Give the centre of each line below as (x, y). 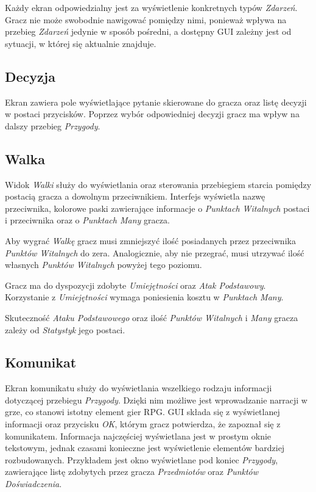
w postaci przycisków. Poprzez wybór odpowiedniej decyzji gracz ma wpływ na (152, 114)
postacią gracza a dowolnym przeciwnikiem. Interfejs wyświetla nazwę (135, 196)
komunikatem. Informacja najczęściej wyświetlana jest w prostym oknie (138, 436)
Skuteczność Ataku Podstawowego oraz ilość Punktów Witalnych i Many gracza (152, 317)
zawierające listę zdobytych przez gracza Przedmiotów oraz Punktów (132, 472)
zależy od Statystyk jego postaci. (65, 329)
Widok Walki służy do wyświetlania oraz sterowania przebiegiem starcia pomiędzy (158, 184)
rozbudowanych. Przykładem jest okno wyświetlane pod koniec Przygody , (142, 459)
